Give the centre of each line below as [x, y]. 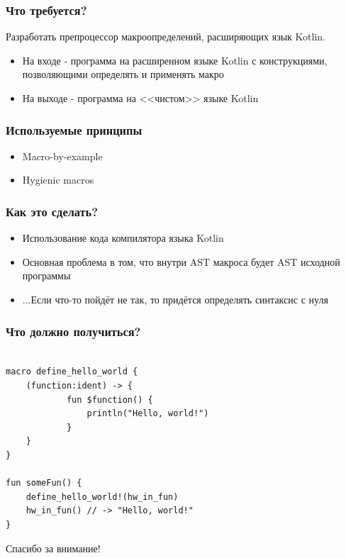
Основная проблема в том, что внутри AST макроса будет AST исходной [181, 261]
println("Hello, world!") [148, 414]
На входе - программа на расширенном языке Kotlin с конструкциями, [175, 60]
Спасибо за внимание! [53, 548]
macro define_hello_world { [72, 372]
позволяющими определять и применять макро [123, 74]
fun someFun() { [44, 483]
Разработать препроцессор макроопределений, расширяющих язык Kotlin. [166, 37]
